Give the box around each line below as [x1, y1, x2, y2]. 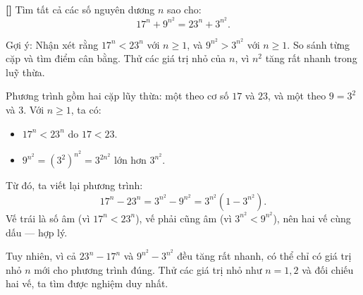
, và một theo [268, 88, 326, 103]
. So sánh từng [287, 37, 350, 52]
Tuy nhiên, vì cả [6, 248, 76, 263]
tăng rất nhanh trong [265, 51, 357, 66]
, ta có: [70, 102, 101, 117]
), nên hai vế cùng [273, 210, 351, 225]
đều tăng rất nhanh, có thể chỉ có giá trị [177, 248, 352, 263]
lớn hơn [113, 152, 147, 167]
